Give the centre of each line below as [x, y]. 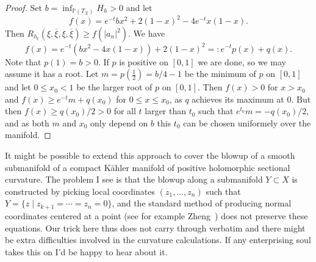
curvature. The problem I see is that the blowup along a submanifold [134, 179]
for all [125, 111]
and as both [27, 122]
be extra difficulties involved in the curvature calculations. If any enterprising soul [158, 240]
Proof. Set [23, 7]
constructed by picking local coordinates [80, 191]
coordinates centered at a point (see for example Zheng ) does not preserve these [156, 215]
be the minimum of [220, 74]
